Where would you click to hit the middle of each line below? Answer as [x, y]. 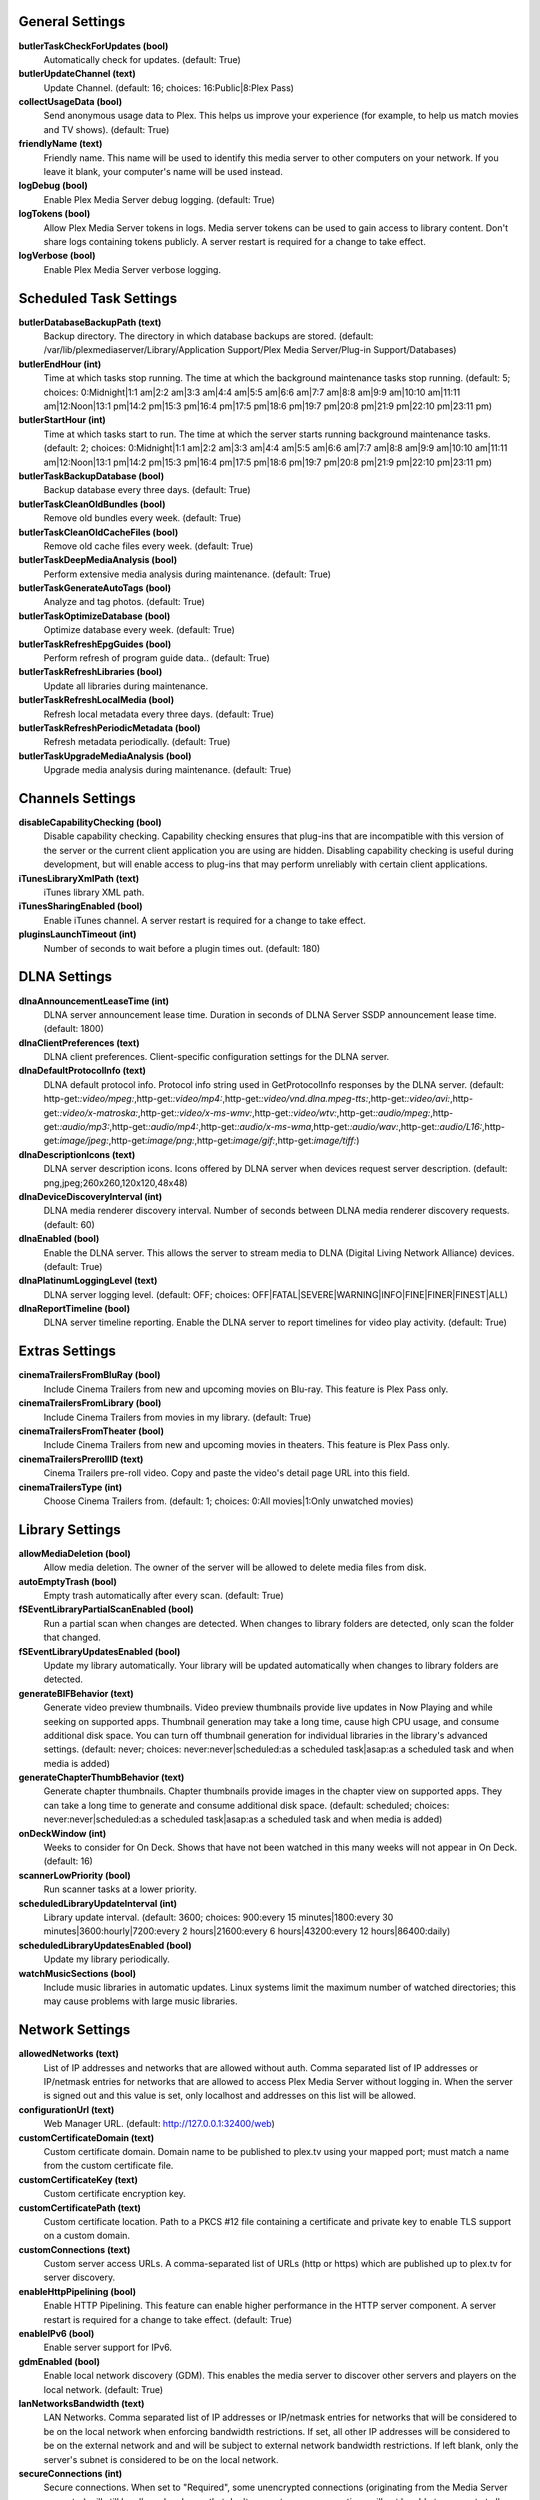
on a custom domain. [86, 2236]
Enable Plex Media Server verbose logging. [132, 269]
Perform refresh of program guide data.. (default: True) [156, 658]
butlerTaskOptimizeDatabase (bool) [94, 616]
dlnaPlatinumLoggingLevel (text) [88, 1281]
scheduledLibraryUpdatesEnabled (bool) [105, 1945]
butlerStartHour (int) [62, 420]
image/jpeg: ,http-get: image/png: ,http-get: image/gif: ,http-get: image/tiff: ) [209, 1141]
